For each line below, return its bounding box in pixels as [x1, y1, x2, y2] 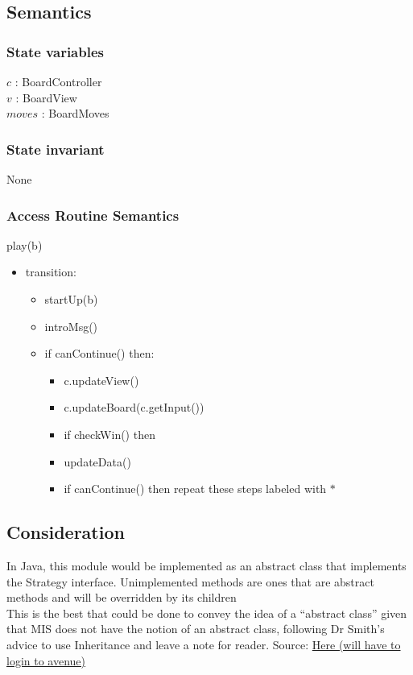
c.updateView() [64, 371, 139, 388]
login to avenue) [6, 652, 85, 669]
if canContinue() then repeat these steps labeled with [64, 480, 327, 497]
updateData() [64, 453, 131, 470]
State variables [6, 41, 104, 61]
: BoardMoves [41, 105, 109, 122]
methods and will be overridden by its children [6, 589, 237, 606]
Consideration [6, 520, 125, 545]
